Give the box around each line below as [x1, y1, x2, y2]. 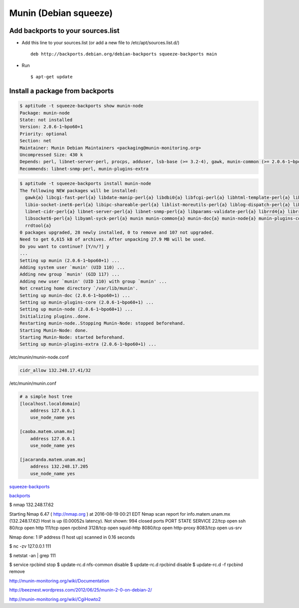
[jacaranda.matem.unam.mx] [19, 457, 86, 462]
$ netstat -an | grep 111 [9, 552, 56, 559]
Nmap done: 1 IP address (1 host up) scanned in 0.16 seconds [9, 534, 135, 540]
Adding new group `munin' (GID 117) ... [19, 272, 120, 277]
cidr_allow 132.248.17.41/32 [19, 367, 91, 373]
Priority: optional [19, 131, 67, 137]
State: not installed [19, 117, 73, 123]
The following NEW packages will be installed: [19, 188, 138, 193]
